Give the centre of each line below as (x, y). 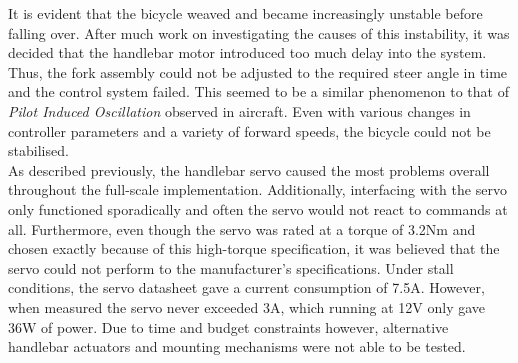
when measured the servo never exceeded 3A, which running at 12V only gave (247, 306)
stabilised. (38, 150)
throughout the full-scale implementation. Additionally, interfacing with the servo (257, 189)
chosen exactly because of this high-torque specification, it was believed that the (254, 248)
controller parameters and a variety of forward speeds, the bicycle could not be (249, 130)
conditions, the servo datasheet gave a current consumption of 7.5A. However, (246, 287)
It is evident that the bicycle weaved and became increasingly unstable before (245, 13)
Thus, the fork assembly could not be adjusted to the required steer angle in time (258, 71)
